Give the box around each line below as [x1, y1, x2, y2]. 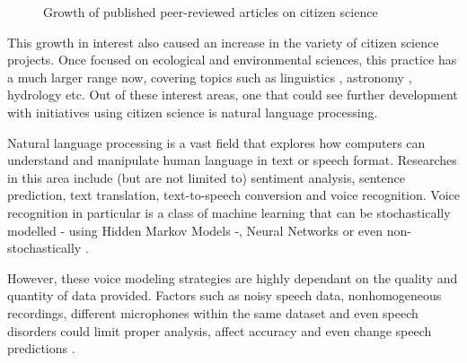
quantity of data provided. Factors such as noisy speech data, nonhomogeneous [7, 286, 442, 305]
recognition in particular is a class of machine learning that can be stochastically [7, 203, 451, 221]
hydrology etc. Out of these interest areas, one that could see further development [7, 85, 458, 104]
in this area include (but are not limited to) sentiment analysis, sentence [7, 168, 406, 186]
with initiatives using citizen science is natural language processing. [7, 102, 378, 121]
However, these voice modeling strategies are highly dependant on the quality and [7, 268, 458, 287]
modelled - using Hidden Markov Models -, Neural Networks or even [7, 220, 383, 239]
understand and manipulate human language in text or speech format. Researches [7, 151, 457, 169]
